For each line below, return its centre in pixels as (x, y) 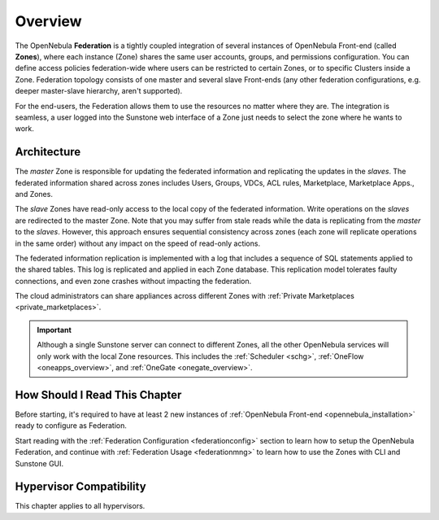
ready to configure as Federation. (71, 426)
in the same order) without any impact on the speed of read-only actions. (137, 243)
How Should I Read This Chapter (98, 395)
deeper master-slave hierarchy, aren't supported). (99, 91)
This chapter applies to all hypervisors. (80, 506)
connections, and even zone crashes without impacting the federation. (133, 281)
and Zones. (34, 194)
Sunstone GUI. (39, 463)
